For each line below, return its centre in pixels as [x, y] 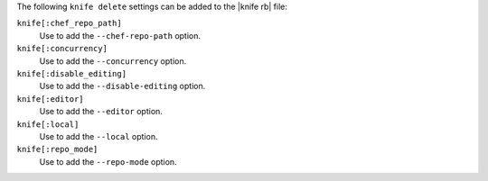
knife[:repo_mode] [57, 149]
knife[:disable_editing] [71, 73]
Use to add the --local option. [99, 136]
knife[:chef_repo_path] [69, 23]
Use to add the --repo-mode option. [108, 161]
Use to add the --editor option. [101, 112]
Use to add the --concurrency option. [113, 61]
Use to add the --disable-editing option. [122, 86]
